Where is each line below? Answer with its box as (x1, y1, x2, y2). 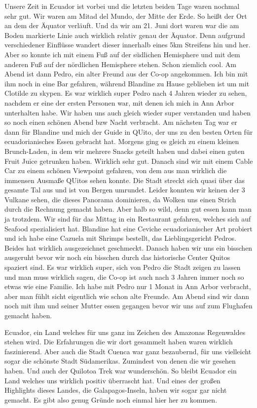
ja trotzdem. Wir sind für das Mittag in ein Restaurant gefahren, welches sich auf (4, 214, 251, 224)
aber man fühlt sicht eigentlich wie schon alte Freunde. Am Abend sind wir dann (4, 291, 250, 301)
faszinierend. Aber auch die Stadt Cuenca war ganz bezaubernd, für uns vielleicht (4, 346, 252, 356)
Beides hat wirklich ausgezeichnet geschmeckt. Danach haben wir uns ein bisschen (4, 242, 253, 253)
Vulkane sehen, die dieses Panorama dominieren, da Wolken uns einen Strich (4, 194, 236, 204)
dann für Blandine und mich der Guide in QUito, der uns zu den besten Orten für (4, 126, 253, 137)
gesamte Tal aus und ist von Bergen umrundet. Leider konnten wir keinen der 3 (4, 185, 245, 195)
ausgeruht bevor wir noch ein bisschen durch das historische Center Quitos (4, 252, 230, 262)
